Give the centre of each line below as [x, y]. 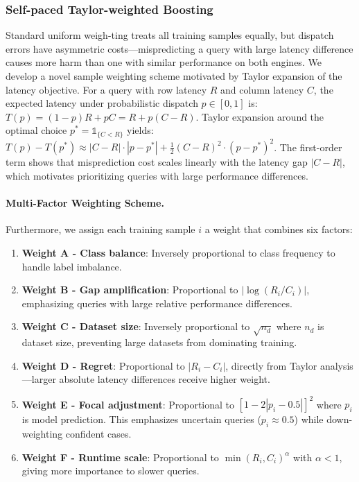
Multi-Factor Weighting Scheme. [85, 203]
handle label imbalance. [72, 266]
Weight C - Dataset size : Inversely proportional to [136, 326]
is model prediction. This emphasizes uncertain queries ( [141, 419]
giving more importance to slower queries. [111, 471]
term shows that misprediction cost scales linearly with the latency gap [157, 162]
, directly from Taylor [271, 365]
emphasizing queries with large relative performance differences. [157, 303]
